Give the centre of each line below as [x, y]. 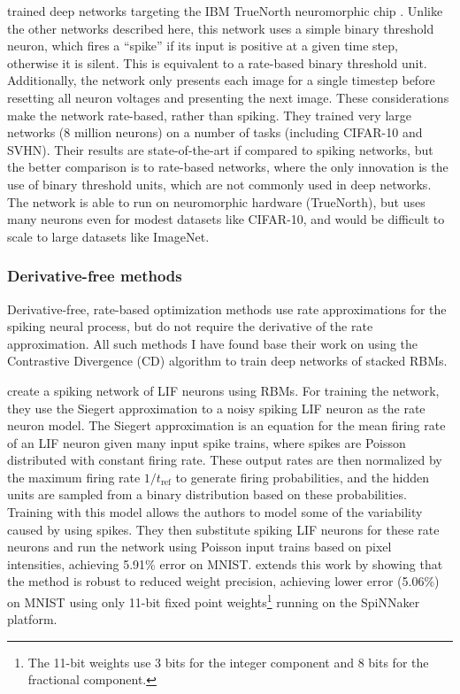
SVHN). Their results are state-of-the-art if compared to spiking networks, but [220, 149]
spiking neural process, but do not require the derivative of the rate [190, 326]
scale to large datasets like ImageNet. [108, 236]
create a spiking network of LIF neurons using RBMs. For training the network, [223, 390]
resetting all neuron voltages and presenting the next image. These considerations [228, 97]
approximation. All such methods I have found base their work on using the [213, 343]
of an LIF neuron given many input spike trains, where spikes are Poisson [207, 442]
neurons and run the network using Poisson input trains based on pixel [199, 547]
